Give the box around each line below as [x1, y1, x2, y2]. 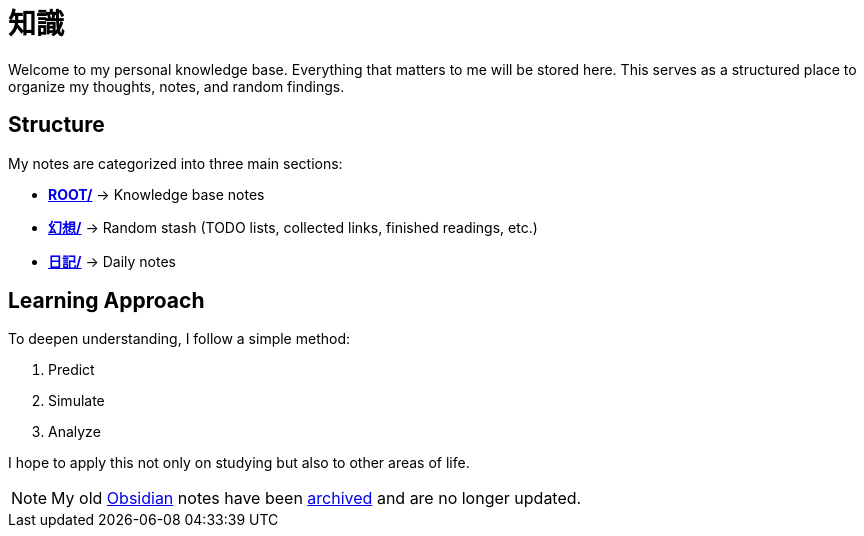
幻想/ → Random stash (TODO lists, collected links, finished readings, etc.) [48, 218, 538, 236]
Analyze [48, 423, 101, 441]
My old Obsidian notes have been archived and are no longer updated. [51, 488, 582, 509]
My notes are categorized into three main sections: [8, 154, 343, 172]
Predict [48, 361, 95, 379]
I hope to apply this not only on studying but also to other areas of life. [8, 454, 470, 472]
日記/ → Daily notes [48, 252, 176, 270]
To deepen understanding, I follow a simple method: [8, 330, 351, 348]
